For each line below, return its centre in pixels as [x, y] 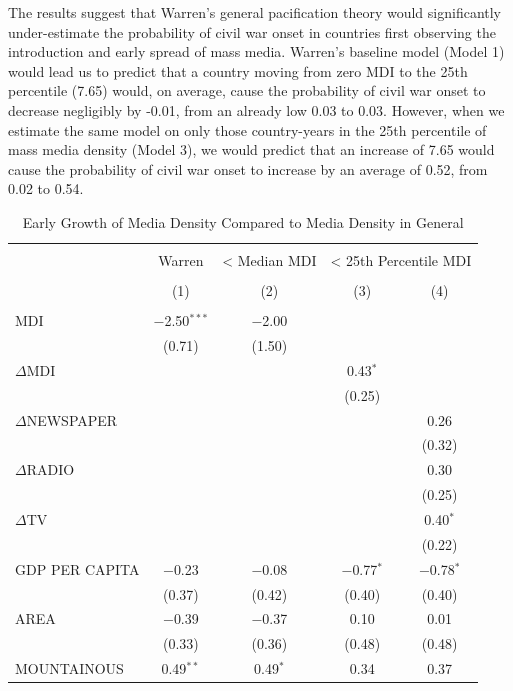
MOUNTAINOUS [69, 668]
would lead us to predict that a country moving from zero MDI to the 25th [238, 70]
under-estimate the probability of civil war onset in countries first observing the [252, 31]
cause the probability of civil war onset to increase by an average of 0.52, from [248, 168]
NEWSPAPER [72, 419]
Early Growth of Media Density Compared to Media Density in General [243, 221]
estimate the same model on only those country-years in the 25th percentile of [247, 129]
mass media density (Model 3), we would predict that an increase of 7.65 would [251, 149]
